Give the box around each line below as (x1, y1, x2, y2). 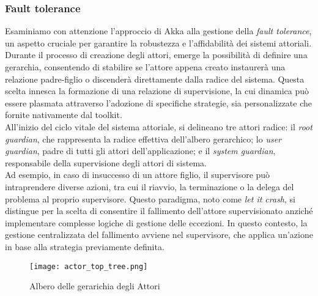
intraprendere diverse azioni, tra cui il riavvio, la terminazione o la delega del (5, 180, 294, 193)
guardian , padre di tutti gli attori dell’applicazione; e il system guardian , (5, 144, 276, 157)
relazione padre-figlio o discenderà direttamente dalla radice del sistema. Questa (5, 72, 305, 85)
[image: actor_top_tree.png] (29, 262, 148, 271)
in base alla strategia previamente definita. (5, 240, 165, 253)
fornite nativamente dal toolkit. (5, 108, 122, 121)
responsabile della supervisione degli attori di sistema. (5, 156, 207, 169)
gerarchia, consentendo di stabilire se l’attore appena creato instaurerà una (5, 61, 286, 73)
